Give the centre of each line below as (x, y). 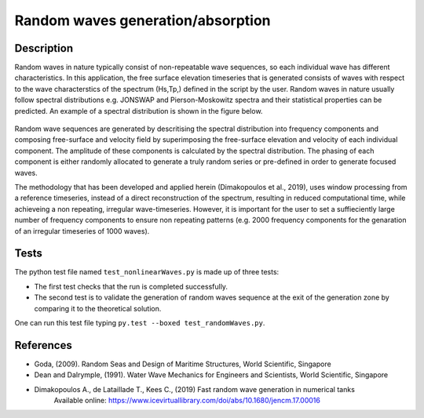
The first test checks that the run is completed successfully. (131, 286)
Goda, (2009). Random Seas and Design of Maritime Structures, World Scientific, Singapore (183, 364)
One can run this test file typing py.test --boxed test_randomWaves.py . (140, 323)
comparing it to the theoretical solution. (98, 308)
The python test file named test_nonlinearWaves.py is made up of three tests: (147, 272)
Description (44, 48)
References (43, 345)
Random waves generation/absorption (143, 20)
